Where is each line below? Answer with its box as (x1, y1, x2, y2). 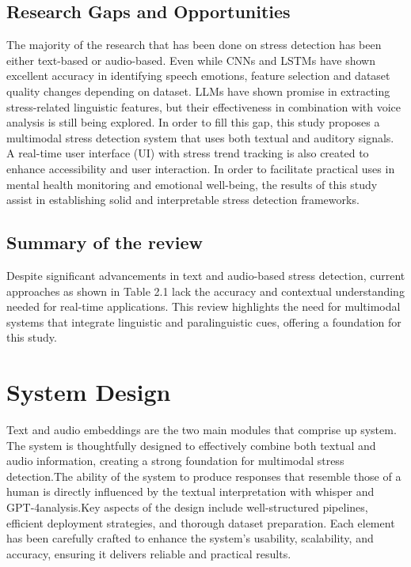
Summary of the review (6, 230, 203, 255)
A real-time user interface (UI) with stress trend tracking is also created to (6, 145, 369, 161)
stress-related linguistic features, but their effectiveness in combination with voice (6, 98, 401, 115)
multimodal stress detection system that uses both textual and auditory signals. (6, 129, 394, 146)
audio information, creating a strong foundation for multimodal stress (6, 452, 344, 469)
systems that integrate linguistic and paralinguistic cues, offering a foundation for (6, 313, 401, 330)
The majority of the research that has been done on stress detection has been (6, 36, 382, 53)
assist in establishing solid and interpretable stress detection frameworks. (6, 191, 360, 208)
